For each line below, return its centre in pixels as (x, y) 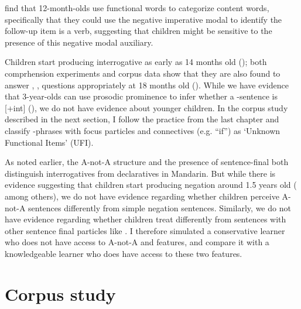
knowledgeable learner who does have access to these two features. (124, 253)
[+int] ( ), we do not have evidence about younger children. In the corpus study (146, 107)
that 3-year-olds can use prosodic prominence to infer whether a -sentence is (141, 96)
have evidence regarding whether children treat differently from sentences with (146, 219)
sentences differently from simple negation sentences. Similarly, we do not (160, 207)
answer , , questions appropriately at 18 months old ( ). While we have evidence (147, 85)
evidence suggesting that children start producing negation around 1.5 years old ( (151, 185)
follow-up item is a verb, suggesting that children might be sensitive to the (138, 31)
